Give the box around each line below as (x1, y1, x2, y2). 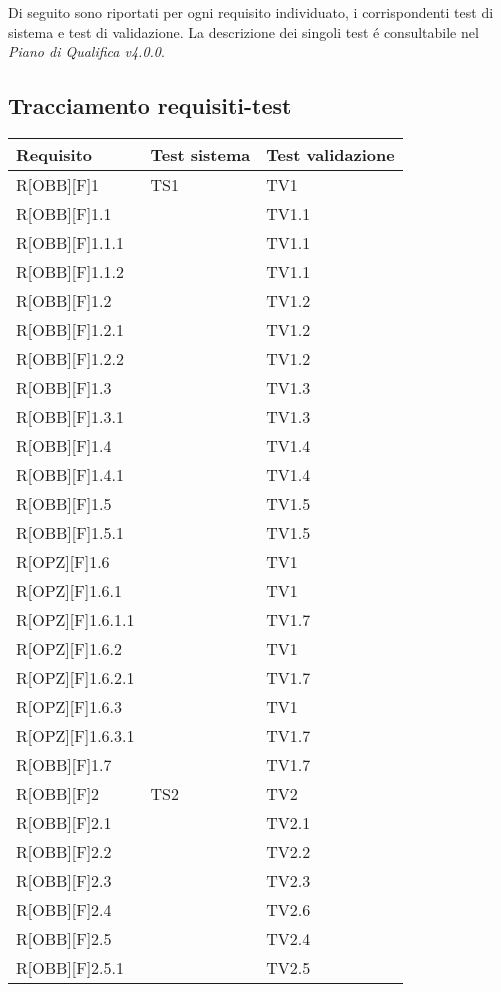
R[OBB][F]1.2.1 (16, 317, 125, 341)
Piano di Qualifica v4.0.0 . (8, 41, 165, 62)
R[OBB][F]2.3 (16, 868, 112, 892)
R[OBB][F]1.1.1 (16, 230, 125, 254)
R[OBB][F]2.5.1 (16, 955, 125, 979)
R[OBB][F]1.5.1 (16, 520, 125, 544)
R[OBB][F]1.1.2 (16, 259, 125, 283)
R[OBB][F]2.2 (16, 839, 112, 863)
